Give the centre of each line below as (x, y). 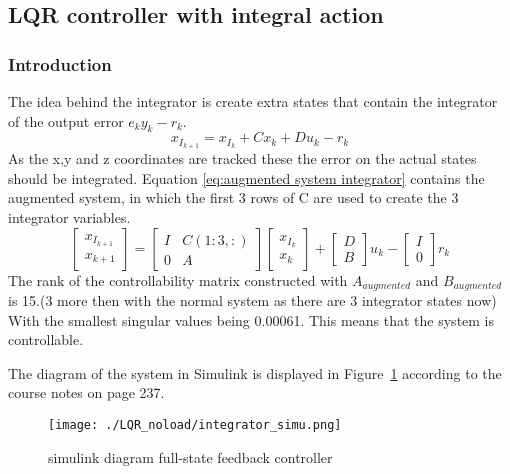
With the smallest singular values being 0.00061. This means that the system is (251, 319)
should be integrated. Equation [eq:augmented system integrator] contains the (246, 177)
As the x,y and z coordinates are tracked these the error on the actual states (242, 158)
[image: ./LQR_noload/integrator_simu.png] (195, 425)
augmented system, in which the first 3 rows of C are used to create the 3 (233, 197)
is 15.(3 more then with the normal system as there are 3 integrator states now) (252, 300)
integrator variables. (69, 217)
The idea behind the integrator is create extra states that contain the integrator (253, 101)
